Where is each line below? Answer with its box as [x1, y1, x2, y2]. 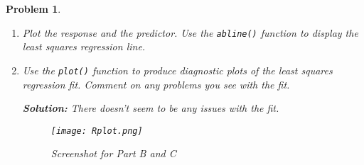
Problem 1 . [6, 1, 61, 16]
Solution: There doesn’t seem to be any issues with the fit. [22, 101, 279, 115]
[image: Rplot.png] [50, 125, 143, 136]
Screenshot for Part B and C [50, 146, 176, 161]
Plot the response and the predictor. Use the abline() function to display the [22, 25, 358, 40]
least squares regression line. [22, 39, 146, 54]
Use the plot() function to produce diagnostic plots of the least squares [22, 62, 333, 77]
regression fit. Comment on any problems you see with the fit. [22, 76, 290, 91]
